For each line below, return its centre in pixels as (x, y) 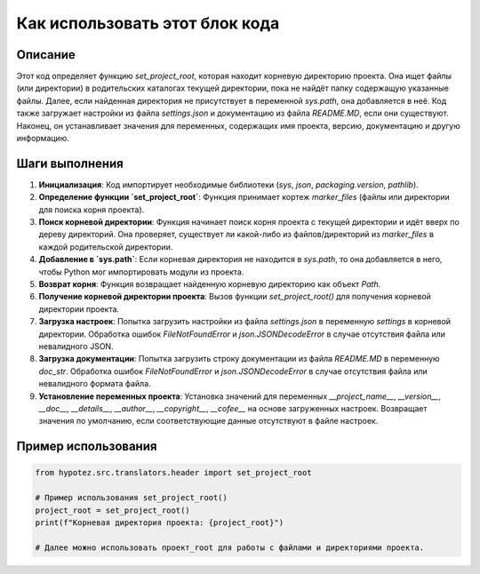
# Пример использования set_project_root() (132, 498)
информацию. (43, 139)
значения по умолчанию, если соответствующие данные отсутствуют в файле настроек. (208, 421)
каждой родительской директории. (106, 247)
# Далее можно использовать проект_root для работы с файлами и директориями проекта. (230, 547)
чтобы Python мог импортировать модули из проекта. (141, 272)
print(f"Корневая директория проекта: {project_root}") (160, 522)
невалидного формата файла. (95, 384)
